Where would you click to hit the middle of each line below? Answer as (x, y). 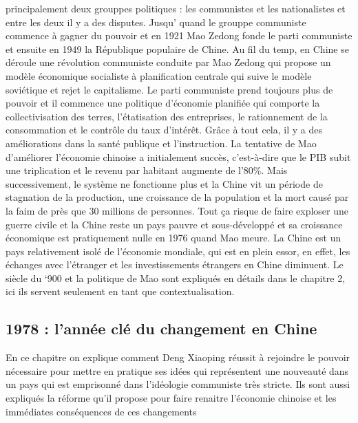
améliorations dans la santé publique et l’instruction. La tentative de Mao (161, 143)
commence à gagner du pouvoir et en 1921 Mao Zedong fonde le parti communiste (179, 35)
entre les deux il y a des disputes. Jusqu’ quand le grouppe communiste (156, 22)
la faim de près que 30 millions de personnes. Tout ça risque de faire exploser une (177, 210)
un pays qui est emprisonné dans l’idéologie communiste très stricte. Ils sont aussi (178, 384)
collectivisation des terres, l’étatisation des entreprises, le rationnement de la (167, 116)
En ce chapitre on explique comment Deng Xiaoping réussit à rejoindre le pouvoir (178, 357)
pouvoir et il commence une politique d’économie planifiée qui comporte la (163, 103)
